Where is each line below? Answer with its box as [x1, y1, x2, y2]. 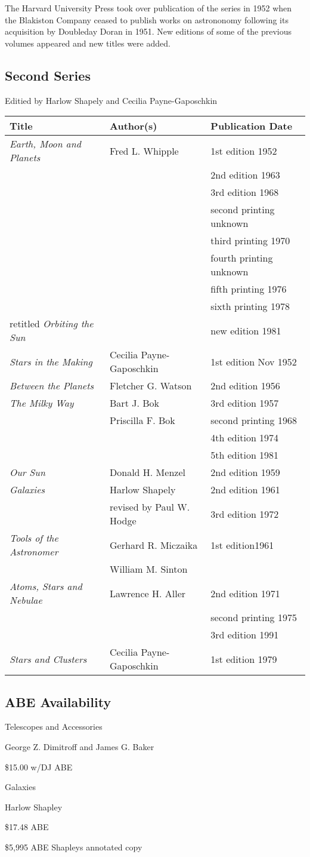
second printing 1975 [210, 610, 297, 625]
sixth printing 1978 [210, 299, 290, 314]
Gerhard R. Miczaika [110, 537, 198, 552]
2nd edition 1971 [210, 586, 280, 600]
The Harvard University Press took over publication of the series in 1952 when [5, 2, 292, 14]
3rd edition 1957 [210, 396, 279, 410]
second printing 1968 [210, 413, 297, 428]
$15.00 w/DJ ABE [5, 760, 73, 773]
